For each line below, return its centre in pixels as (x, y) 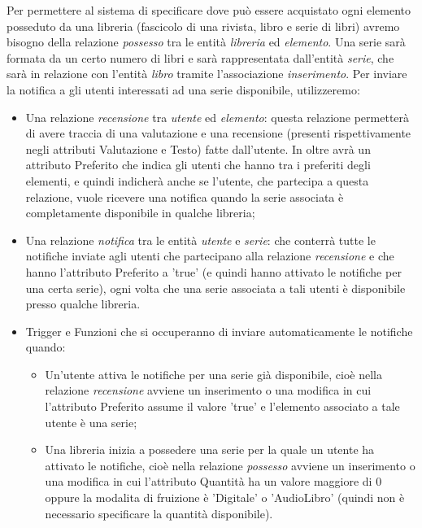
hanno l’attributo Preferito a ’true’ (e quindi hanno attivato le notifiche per (213, 271)
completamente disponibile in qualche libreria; (140, 213)
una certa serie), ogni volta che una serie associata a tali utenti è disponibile (215, 288)
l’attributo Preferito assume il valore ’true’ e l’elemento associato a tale (222, 406)
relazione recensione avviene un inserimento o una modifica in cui (208, 390)
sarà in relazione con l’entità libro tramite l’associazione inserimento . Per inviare (207, 74)
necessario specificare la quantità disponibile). (159, 513)
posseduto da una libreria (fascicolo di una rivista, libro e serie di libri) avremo (203, 26)
